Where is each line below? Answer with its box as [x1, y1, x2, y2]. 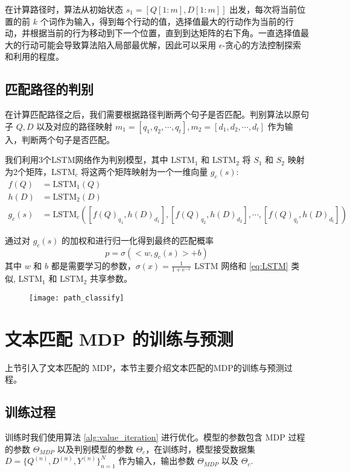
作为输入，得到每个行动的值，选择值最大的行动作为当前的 [57, 14, 285, 27]
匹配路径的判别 [5, 80, 94, 98]
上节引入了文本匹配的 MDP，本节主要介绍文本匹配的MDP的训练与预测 [5, 361, 284, 373]
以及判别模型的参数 [57, 442, 133, 455]
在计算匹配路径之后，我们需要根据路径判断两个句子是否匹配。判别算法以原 [5, 108, 301, 121]
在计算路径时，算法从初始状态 [5, 3, 123, 15]
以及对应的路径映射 [36, 119, 113, 132]
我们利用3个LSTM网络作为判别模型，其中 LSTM [5, 153, 195, 166]
